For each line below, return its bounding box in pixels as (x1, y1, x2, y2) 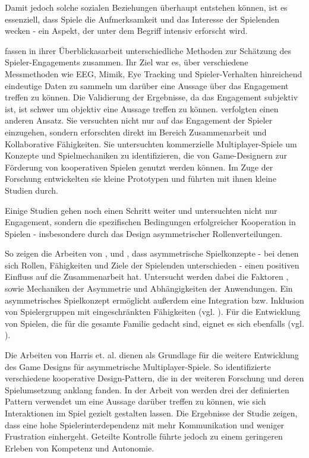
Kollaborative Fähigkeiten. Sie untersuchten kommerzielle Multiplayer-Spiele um (5, 137, 297, 150)
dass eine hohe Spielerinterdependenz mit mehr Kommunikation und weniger (5, 418, 285, 431)
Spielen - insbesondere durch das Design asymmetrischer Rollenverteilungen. (5, 227, 282, 239)
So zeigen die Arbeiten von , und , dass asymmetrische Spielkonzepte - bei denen (5, 247, 299, 260)
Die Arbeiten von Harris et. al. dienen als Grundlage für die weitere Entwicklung (5, 349, 299, 361)
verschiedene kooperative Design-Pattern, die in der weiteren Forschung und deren (5, 372, 304, 384)
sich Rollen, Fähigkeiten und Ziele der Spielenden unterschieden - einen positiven (5, 258, 299, 271)
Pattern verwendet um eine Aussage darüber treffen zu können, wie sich (5, 395, 266, 408)
